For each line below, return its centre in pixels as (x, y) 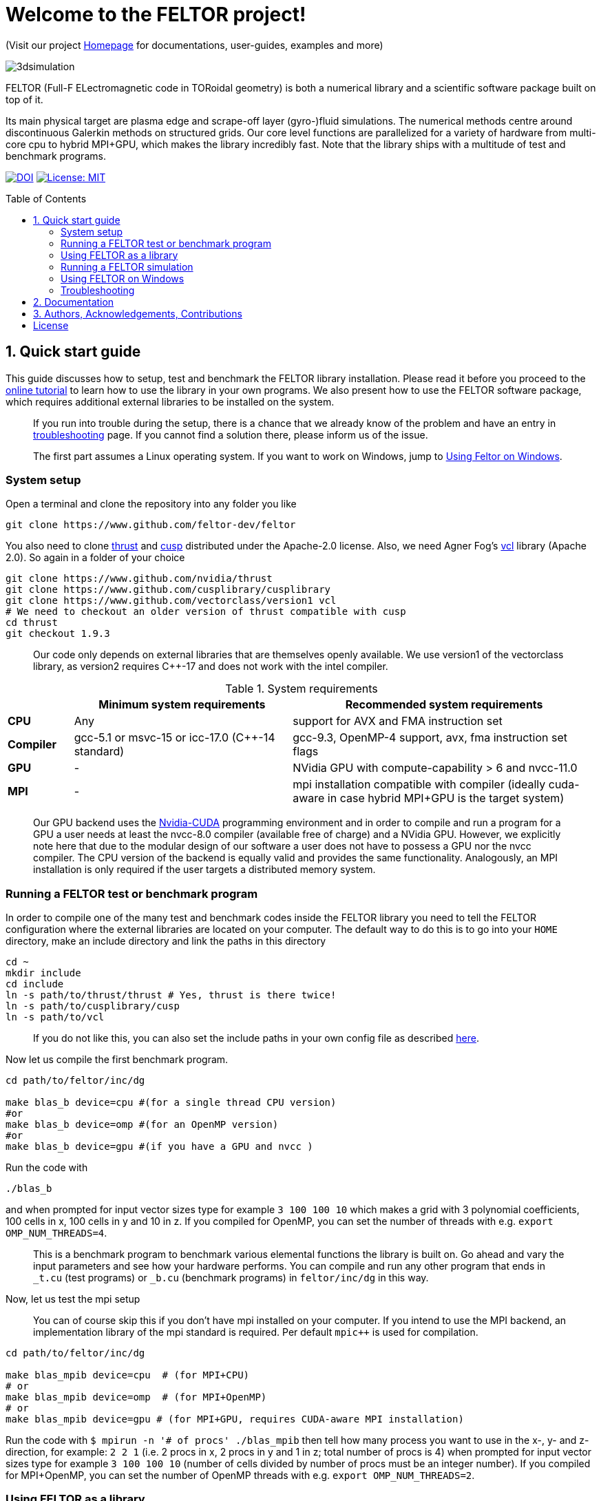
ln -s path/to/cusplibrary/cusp (93, 1006)
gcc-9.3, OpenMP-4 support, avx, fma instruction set (430, 738)
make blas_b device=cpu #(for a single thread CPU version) (171, 1103)
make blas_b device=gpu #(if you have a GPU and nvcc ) (159, 1147)
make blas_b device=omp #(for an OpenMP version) (142, 1125)
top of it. (24, 99)
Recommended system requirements (444, 705)
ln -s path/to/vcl (55, 1017)
